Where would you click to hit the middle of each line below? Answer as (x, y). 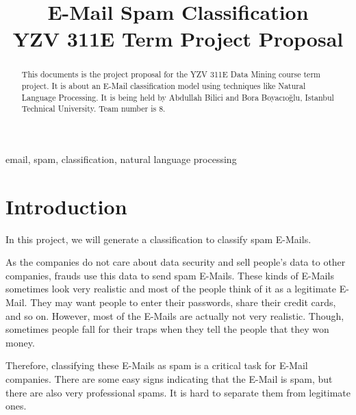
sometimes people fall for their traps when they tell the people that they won (167, 329)
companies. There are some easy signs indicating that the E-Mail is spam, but (169, 379)
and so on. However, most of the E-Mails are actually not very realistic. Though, (175, 315)
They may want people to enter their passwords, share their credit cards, (183, 302)
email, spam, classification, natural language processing (121, 159)
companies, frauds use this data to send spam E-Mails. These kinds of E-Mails (170, 275)
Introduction (66, 206)
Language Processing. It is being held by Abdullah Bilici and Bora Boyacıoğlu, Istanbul (178, 97)
